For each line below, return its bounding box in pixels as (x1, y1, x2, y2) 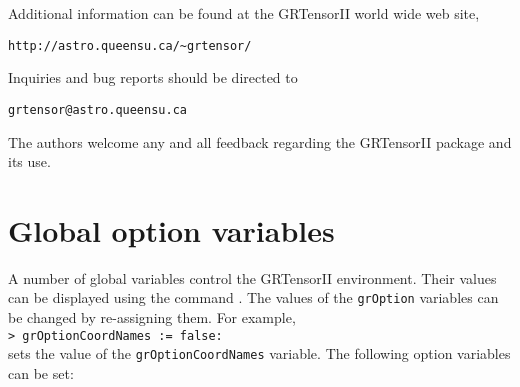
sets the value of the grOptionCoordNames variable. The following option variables (8, 343, 511, 364)
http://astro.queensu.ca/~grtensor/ (8, 38, 252, 53)
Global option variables (8, 209, 335, 250)
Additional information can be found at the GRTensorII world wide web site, (8, 3, 480, 23)
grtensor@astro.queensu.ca (8, 102, 187, 117)
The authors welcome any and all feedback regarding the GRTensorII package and (8, 131, 512, 152)
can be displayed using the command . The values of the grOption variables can (8, 287, 499, 308)
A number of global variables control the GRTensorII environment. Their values (8, 267, 497, 288)
